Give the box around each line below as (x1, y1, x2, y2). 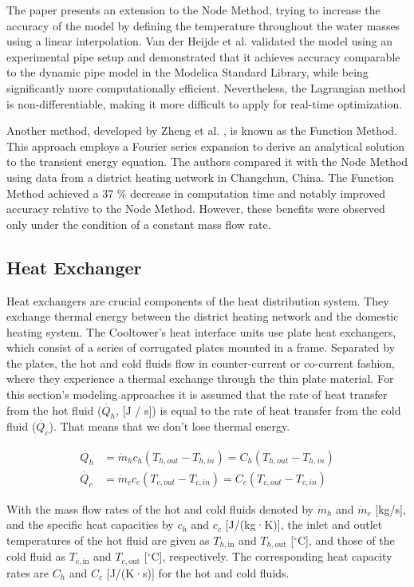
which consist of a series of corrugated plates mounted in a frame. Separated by (6, 339, 396, 356)
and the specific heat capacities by (6, 516, 174, 533)
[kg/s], (375, 500, 406, 517)
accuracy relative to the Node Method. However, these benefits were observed (6, 200, 385, 217)
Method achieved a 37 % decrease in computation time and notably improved (6, 184, 385, 201)
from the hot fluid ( (6, 401, 102, 418)
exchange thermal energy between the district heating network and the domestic (6, 308, 399, 325)
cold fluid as (6, 548, 65, 565)
